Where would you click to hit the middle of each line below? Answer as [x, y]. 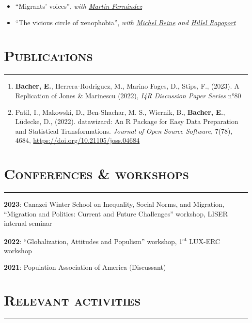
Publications [48, 55]
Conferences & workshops [96, 174]
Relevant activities [72, 300]
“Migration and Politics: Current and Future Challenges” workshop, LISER [116, 213]
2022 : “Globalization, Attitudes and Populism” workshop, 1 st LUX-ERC [112, 240]
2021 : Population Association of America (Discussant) [85, 267]
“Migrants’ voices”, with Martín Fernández [79, 6]
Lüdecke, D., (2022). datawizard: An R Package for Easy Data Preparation [127, 121]
